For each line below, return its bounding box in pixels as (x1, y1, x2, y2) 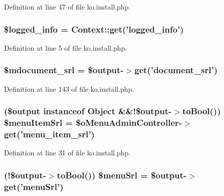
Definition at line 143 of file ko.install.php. (4, 83, 134, 94)
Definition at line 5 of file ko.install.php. (4, 42, 127, 53)
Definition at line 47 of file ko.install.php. (4, 2, 131, 12)
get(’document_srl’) (134, 64, 218, 76)
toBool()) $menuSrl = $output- (57, 168, 187, 181)
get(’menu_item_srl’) (4, 127, 95, 140)
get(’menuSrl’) (4, 180, 64, 192)
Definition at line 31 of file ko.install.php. (4, 147, 131, 158)
